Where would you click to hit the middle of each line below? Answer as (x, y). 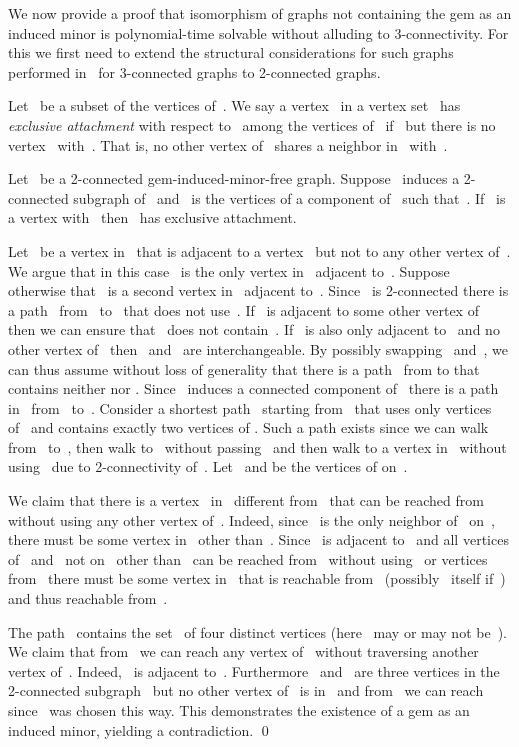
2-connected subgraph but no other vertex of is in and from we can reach (246, 690)
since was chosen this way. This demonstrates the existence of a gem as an (239, 710)
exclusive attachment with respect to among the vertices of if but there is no (252, 124)
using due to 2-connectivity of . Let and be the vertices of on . (208, 466)
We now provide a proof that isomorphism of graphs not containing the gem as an (260, 13)
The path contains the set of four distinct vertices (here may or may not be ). (257, 631)
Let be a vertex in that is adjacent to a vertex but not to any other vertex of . (259, 250)
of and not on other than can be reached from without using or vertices (248, 558)
